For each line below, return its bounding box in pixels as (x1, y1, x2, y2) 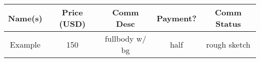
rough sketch (206, 38, 250, 50)
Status (215, 18, 241, 29)
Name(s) (8, 12, 42, 24)
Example (9, 38, 40, 50)
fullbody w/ (104, 33, 146, 44)
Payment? (156, 12, 196, 24)
